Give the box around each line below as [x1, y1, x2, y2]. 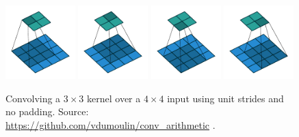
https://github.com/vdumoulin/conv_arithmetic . [5, 117, 216, 132]
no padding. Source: [5, 104, 89, 119]
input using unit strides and [167, 91, 284, 105]
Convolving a [5, 91, 61, 105]
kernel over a [87, 91, 141, 105]
